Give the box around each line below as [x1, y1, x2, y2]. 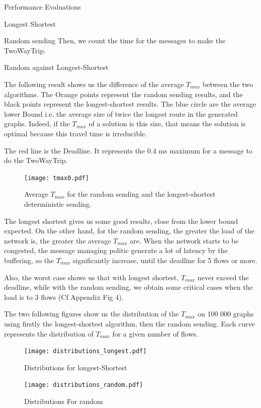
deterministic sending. [24, 198, 92, 209]
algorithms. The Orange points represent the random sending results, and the [4, 89, 243, 99]
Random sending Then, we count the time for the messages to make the [4, 35, 226, 46]
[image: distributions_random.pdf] [24, 381, 143, 389]
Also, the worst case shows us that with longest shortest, [4, 272, 179, 282]
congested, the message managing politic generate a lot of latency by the [4, 245, 228, 256]
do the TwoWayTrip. [4, 155, 68, 166]
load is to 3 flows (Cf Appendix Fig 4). [4, 291, 124, 302]
